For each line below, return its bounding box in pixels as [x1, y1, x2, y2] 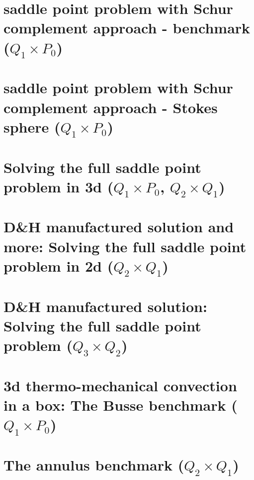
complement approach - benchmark [3, 17, 251, 38]
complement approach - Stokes [3, 97, 218, 117]
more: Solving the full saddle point [3, 236, 247, 256]
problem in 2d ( [3, 255, 114, 276]
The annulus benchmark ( [3, 454, 184, 475]
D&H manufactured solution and [3, 216, 234, 237]
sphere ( [3, 116, 61, 137]
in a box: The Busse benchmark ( [3, 394, 238, 415]
